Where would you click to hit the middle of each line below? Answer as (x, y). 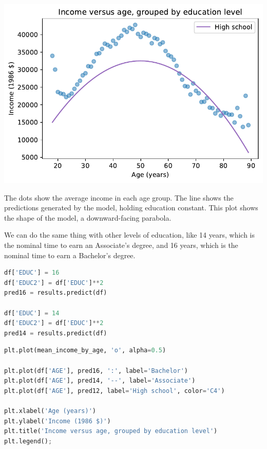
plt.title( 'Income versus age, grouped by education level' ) (111, 431)
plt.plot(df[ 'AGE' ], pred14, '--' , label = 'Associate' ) (100, 381)
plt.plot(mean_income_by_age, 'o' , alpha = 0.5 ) (85, 351)
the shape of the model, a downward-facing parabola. (88, 217)
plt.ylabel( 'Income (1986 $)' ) (58, 421)
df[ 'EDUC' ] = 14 (32, 313)
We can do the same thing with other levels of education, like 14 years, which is (130, 235)
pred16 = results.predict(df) (56, 293)
